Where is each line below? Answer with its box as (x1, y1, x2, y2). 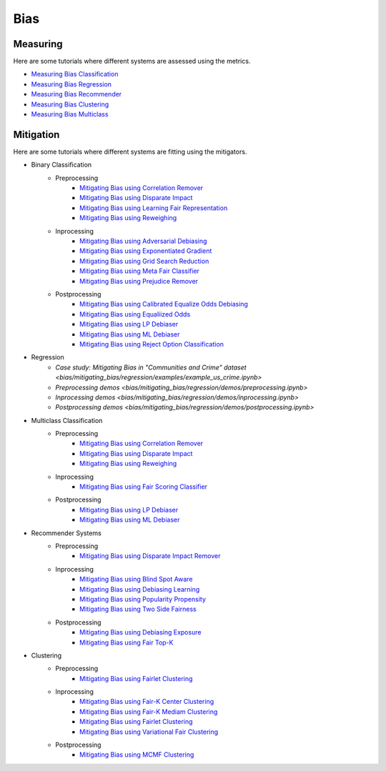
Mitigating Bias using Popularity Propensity (79, 595, 207, 603)
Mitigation (13, 129, 60, 141)
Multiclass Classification (31, 416, 103, 424)
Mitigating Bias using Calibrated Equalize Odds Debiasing (79, 300, 248, 309)
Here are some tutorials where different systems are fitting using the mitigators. (13, 147, 247, 156)
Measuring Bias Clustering (31, 100, 109, 109)
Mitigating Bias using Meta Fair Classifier (79, 267, 200, 275)
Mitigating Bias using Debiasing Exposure (79, 628, 202, 637)
